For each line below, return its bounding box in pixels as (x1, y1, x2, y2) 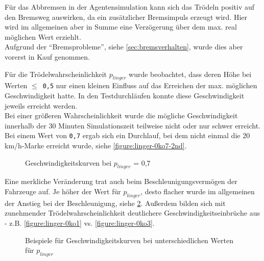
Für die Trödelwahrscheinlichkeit (5, 68, 107, 79)
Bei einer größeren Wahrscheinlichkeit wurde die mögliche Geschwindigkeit (5, 110, 238, 121)
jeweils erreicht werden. (5, 100, 78, 111)
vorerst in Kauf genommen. (5, 51, 90, 62)
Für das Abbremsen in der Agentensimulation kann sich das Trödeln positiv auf (5, 2, 255, 12)
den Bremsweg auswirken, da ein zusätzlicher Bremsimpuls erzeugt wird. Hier (5, 11, 248, 22)
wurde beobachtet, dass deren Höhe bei (129, 68, 252, 79)
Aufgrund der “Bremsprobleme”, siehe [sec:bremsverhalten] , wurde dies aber (5, 41, 243, 52)
